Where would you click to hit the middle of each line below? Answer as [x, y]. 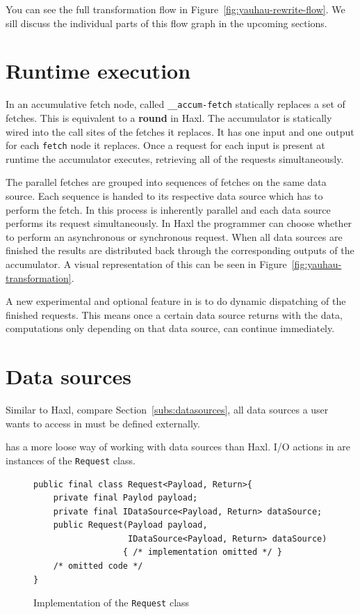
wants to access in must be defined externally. [103, 423]
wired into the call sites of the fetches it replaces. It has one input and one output [180, 131]
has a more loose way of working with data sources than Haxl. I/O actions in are [178, 447]
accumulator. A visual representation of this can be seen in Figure [146, 263]
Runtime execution [98, 71]
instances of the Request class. [71, 460]
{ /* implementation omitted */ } [202, 552]
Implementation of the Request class [112, 603]
